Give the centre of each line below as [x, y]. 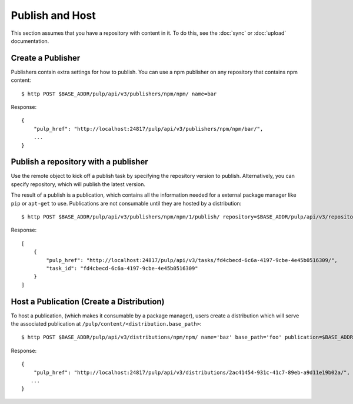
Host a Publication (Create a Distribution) [88, 301]
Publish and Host [54, 15]
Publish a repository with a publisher [79, 162]
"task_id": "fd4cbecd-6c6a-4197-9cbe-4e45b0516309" [122, 268]
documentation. [30, 41]
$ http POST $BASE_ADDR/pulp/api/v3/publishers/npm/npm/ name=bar [119, 94]
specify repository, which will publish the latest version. [78, 184]
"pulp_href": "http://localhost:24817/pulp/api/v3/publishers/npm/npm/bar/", [148, 129]
